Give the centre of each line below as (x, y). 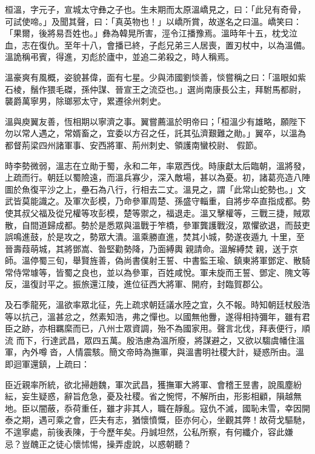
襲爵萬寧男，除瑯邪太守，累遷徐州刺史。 (85, 101)
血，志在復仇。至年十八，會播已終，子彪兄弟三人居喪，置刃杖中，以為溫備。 (157, 45)
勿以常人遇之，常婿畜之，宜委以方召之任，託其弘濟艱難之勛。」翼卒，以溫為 (155, 133)
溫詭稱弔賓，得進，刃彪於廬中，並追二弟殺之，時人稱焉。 (119, 57)
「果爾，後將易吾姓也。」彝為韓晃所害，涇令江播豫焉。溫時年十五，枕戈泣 (151, 33)
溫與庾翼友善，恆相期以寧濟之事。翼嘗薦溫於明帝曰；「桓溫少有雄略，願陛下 (155, 121)
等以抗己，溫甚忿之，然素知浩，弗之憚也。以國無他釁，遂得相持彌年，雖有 (153, 316)
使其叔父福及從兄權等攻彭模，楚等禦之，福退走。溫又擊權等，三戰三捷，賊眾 (157, 212)
